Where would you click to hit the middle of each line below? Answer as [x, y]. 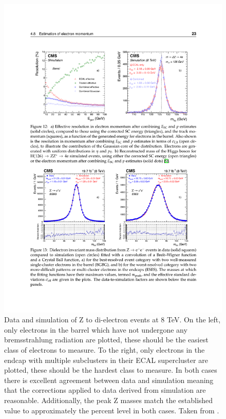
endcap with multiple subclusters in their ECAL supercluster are [106, 360]
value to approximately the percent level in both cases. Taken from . [112, 410]
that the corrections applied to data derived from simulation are [105, 390]
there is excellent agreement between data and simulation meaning [109, 380]
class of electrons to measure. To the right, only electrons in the [105, 350]
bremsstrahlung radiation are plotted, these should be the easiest [106, 340]
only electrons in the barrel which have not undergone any [96, 329]
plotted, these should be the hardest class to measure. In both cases [111, 370]
